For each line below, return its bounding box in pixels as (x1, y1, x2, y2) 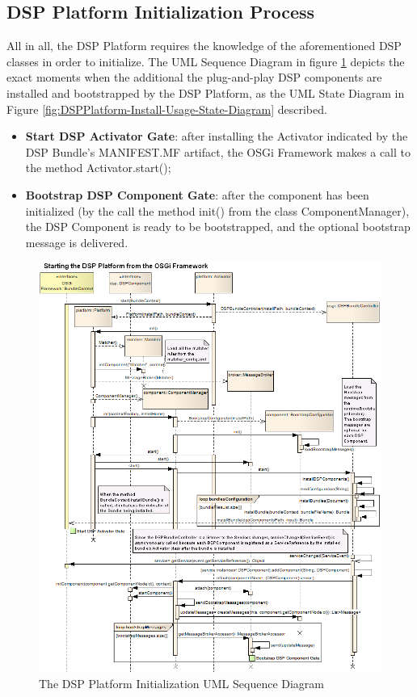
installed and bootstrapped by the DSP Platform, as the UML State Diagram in (6, 84, 405, 101)
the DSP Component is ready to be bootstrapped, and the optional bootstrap (25, 218, 411, 235)
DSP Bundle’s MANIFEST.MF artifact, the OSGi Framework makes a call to (25, 143, 411, 160)
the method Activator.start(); (25, 159, 171, 176)
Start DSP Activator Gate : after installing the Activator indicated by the (25, 128, 408, 145)
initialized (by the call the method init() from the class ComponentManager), (25, 202, 410, 219)
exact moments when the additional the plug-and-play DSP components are (6, 69, 382, 86)
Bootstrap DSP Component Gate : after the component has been (25, 186, 369, 203)
